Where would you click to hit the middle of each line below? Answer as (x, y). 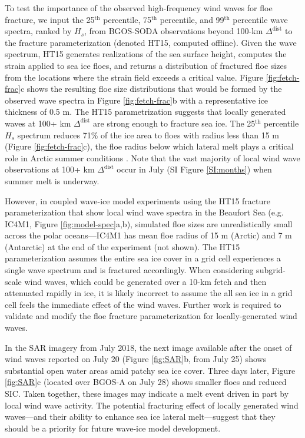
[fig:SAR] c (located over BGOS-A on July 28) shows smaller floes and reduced (146, 382)
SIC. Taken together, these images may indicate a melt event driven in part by (147, 393)
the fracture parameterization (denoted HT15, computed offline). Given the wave (151, 42)
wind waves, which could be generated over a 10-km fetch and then (145, 281)
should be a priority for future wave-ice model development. (113, 428)
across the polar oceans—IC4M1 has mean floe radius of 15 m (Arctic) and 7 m (148, 235)
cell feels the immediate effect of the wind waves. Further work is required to (143, 304)
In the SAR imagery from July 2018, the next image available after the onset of (148, 347)
